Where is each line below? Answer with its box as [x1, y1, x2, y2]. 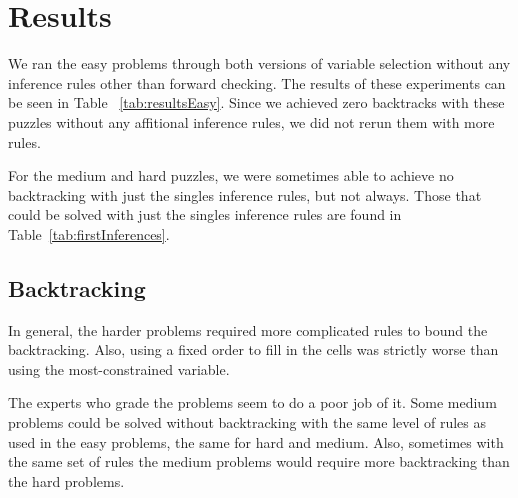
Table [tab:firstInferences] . [8, 223, 170, 244]
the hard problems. [8, 470, 125, 491]
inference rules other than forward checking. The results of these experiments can [8, 72, 506, 93]
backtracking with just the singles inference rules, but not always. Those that [8, 184, 482, 205]
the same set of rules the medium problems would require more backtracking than [8, 451, 510, 472]
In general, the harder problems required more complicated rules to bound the [8, 319, 488, 340]
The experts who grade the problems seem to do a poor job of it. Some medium [8, 392, 497, 413]
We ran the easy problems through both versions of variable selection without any [8, 53, 511, 74]
